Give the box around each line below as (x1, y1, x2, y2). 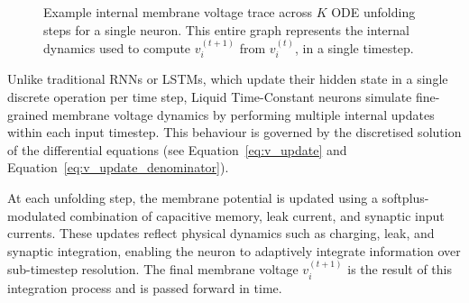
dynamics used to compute (43, 39, 191, 57)
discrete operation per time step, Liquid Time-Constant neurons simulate (7, 87, 412, 106)
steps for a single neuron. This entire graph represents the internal (43, 20, 409, 39)
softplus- (382, 188, 429, 207)
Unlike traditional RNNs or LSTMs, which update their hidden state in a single (7, 69, 448, 88)
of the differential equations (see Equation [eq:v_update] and (7, 140, 347, 159)
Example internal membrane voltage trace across (43, 3, 312, 21)
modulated (7, 206, 66, 225)
